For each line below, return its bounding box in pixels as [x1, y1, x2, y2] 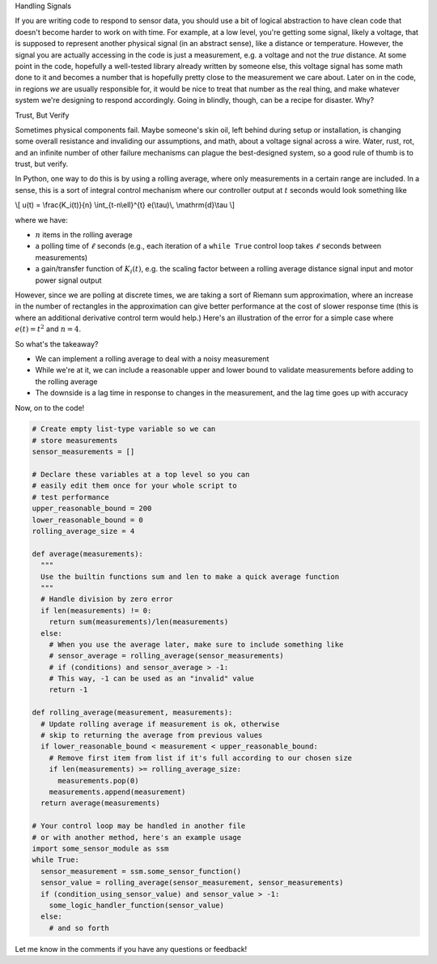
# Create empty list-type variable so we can [32, 424, 216, 433]
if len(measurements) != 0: [40, 606, 152, 615]
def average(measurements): [32, 549, 143, 558]
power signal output [35, 275, 102, 285]
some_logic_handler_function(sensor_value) [49, 900, 224, 910]
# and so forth [49, 923, 109, 932]
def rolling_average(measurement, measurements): [32, 708, 233, 717]
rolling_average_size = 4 [32, 527, 135, 535]
